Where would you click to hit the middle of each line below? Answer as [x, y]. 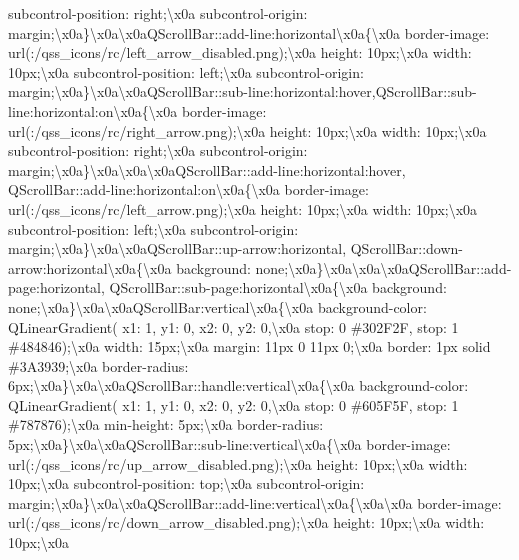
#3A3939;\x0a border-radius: [98, 365]
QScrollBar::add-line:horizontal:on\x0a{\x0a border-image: [188, 189]
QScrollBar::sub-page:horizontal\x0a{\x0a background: [278, 287]
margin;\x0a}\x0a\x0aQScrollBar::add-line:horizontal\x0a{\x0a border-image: [249, 32]
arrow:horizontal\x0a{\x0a [90, 267]
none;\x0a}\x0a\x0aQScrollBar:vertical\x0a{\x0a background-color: [217, 306]
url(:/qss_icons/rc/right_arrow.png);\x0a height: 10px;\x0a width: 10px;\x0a [247, 130]
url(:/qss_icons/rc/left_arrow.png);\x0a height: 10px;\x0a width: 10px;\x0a [243, 208]
